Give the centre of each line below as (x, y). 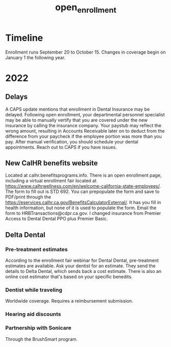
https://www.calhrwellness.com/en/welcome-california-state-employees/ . (83, 186)
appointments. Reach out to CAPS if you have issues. (61, 147)
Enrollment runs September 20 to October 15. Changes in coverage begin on (86, 52)
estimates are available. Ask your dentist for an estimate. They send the (80, 266)
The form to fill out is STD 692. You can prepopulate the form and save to (82, 192)
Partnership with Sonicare (38, 328)
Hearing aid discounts (33, 314)
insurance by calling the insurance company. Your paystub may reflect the (83, 125)
